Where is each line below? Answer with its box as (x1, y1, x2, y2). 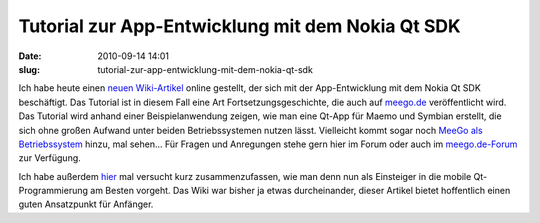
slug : (18, 63, 40, 75)
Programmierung (18, 185, 89, 197)
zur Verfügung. (18, 152, 82, 164)
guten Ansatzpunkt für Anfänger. (18, 198, 154, 210)
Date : (18, 50, 42, 62)
